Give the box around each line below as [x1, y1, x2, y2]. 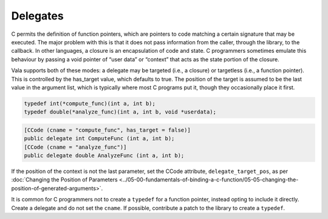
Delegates [11, 9, 64, 22]
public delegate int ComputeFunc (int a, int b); [24, 135, 175, 142]
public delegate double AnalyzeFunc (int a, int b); [24, 152, 185, 159]
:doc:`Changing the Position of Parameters [11, 176, 118, 183]
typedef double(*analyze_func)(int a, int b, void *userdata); [24, 109, 217, 115]
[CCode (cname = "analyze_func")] [24, 143, 127, 150]
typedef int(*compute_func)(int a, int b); [24, 100, 156, 107]
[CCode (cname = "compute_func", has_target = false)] [24, 126, 191, 133]
